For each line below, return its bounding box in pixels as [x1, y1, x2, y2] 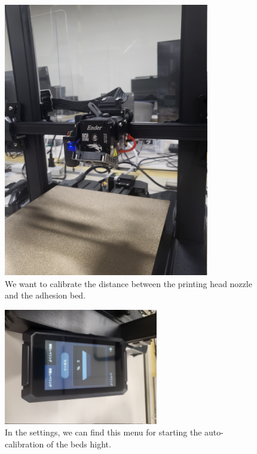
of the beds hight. [47, 438, 111, 450]
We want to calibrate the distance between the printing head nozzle [5, 277, 252, 290]
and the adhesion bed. [5, 289, 86, 301]
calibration [5, 438, 44, 450]
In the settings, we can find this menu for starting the [5, 426, 202, 438]
